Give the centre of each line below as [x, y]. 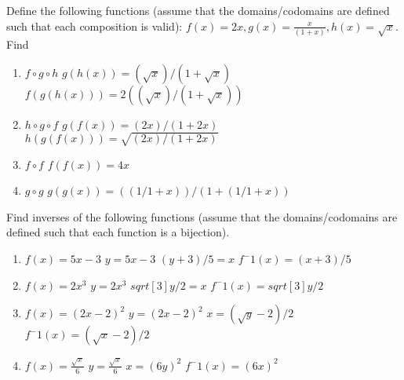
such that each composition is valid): [95, 26]
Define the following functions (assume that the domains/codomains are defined [198, 10]
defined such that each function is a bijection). [118, 232]
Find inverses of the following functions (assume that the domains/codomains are [202, 216]
